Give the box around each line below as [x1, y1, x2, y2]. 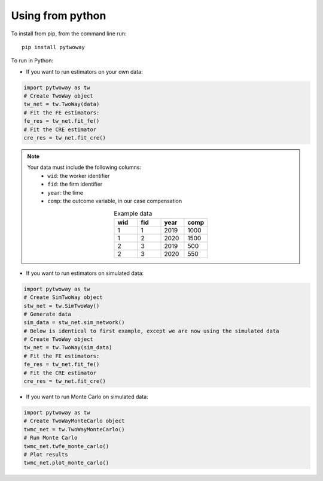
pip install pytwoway [22, 44, 85, 50]
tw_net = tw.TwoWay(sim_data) [23, 344, 112, 351]
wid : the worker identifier [47, 172, 110, 179]
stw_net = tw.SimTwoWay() [23, 302, 100, 309]
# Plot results [23, 451, 68, 458]
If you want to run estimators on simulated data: [26, 270, 144, 277]
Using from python [11, 9, 106, 22]
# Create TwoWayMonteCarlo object [23, 418, 125, 425]
